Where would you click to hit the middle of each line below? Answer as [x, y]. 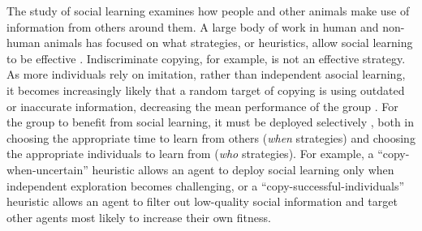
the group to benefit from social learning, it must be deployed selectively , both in [211, 122]
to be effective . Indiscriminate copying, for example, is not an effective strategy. [206, 58]
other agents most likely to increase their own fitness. [139, 217]
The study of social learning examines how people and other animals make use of [208, 11]
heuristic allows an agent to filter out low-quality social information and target [202, 201]
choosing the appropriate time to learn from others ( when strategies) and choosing [211, 137]
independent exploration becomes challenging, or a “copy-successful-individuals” [206, 185]
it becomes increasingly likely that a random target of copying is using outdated [206, 90]
